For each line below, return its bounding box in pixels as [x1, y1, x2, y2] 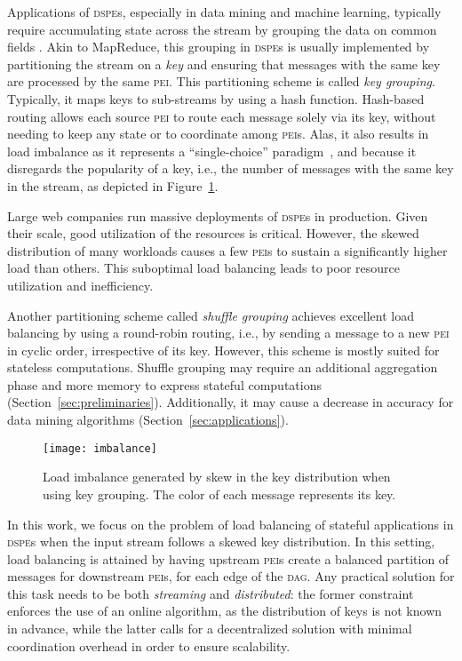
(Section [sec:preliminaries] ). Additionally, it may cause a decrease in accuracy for [7, 393, 454, 411]
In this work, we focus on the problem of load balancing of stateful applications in [7, 514, 454, 533]
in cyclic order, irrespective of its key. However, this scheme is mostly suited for [7, 340, 440, 359]
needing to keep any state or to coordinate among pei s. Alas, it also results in [7, 124, 429, 143]
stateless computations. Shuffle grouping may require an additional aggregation [7, 358, 438, 377]
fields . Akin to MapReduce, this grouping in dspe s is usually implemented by [7, 37, 430, 56]
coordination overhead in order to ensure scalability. [7, 636, 291, 655]
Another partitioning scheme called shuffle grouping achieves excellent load [7, 306, 414, 324]
